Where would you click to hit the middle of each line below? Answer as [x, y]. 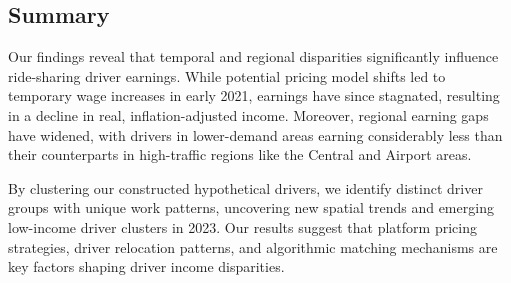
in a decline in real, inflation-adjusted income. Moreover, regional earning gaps [248, 114]
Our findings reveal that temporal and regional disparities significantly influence [253, 56]
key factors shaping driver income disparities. [146, 266]
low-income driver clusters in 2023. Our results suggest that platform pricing [242, 226]
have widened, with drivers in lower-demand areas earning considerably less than [255, 134]
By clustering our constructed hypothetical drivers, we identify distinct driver [245, 187]
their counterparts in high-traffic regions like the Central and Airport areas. [240, 154]
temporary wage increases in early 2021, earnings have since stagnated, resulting [254, 95]
